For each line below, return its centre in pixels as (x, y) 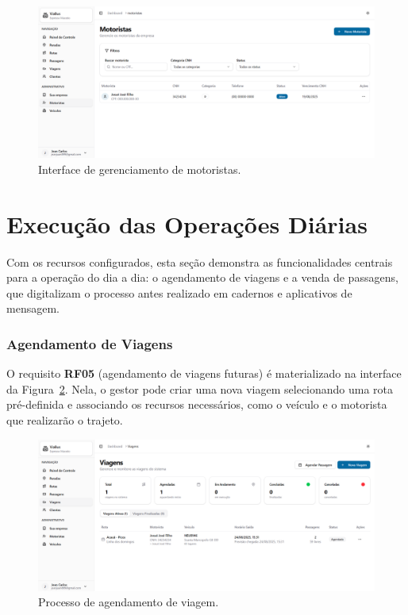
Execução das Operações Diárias (187, 223)
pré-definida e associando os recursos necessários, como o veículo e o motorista (197, 404)
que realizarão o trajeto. (65, 419)
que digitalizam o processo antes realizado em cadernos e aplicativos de (179, 292)
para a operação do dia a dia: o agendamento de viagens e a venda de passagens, (202, 277)
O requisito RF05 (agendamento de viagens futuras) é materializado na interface (204, 373)
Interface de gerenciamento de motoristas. (140, 169)
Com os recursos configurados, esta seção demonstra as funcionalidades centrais (200, 261)
